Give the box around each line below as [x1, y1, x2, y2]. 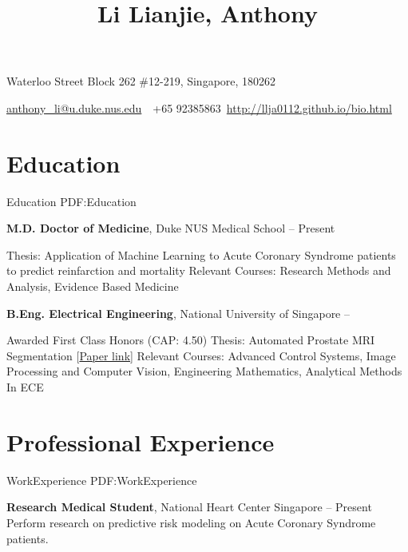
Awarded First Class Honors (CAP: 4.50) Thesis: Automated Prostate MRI [6, 332, 375, 348]
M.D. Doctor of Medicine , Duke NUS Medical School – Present [6, 220, 335, 236]
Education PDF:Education [6, 193, 137, 209]
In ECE [6, 379, 44, 395]
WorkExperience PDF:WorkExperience [6, 471, 197, 488]
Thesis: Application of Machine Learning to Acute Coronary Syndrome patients [6, 246, 396, 263]
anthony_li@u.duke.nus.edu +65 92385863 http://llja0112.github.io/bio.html [6, 99, 392, 116]
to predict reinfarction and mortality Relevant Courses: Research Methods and [6, 262, 391, 279]
